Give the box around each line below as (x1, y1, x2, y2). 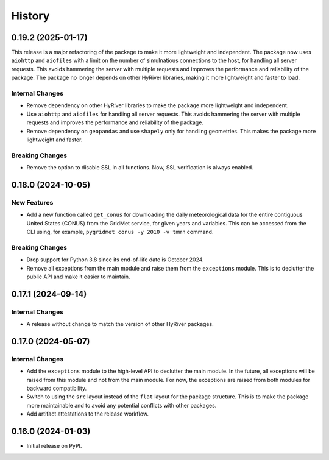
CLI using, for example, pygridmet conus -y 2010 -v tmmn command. (26, 228, 214, 236)
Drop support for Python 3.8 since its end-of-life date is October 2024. (26, 256, 204, 263)
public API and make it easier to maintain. (26, 273, 130, 280)
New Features (11, 198, 54, 207)
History (11, 9, 50, 23)
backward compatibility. (26, 384, 87, 392)
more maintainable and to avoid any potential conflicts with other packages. (26, 402, 217, 409)
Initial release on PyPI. (26, 442, 82, 450)
